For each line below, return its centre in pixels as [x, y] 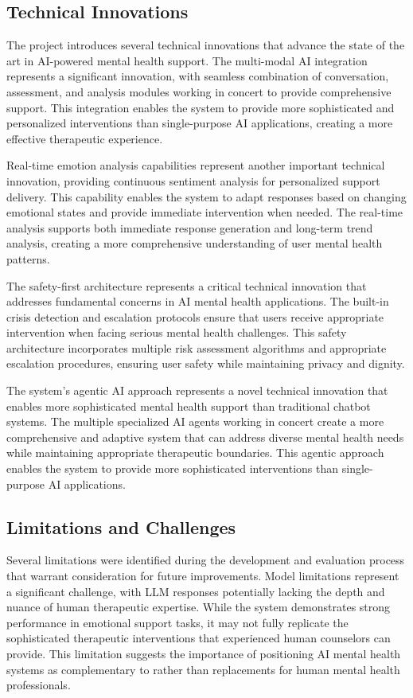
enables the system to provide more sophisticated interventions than [173, 468]
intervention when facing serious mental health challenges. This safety [177, 332]
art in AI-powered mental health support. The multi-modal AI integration [187, 60]
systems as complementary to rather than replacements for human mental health [203, 669]
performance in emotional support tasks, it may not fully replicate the [177, 622]
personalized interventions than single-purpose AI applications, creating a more [200, 123]
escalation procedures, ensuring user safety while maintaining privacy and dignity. [206, 363]
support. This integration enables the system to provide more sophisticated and [201, 107]
